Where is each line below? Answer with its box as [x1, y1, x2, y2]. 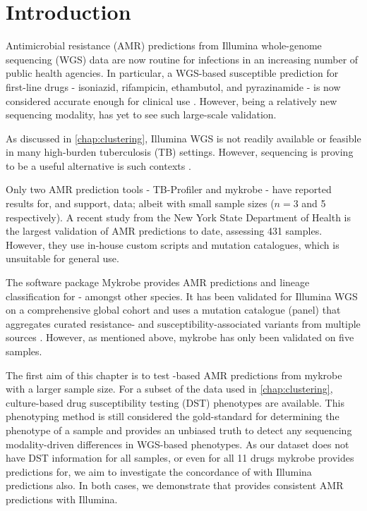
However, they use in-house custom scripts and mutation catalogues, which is [6, 237, 339, 252]
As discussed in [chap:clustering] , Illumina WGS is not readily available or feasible [6, 130, 361, 145]
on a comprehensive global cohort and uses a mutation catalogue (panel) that [6, 302, 341, 317]
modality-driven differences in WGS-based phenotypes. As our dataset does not [6, 436, 349, 451]
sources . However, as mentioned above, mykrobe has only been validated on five [6, 330, 354, 345]
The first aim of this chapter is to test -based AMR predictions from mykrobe [6, 367, 342, 382]
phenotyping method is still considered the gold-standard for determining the [6, 409, 339, 424]
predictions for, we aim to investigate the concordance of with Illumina [6, 464, 312, 479]
